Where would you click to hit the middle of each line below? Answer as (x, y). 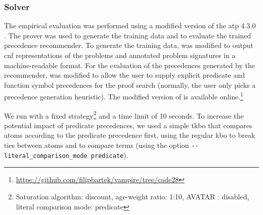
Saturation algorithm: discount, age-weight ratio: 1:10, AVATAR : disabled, (133, 196)
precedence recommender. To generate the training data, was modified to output (129, 45)
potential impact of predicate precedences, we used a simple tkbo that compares (128, 125)
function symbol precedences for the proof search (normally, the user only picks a (130, 85)
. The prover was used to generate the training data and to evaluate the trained (128, 35)
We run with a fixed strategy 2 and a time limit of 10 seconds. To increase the (124, 115)
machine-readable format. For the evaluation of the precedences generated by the (129, 65)
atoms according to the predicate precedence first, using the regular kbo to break (130, 135)
